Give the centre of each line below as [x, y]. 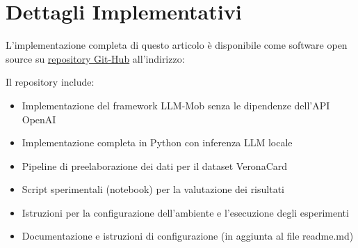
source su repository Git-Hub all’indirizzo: [95, 58]
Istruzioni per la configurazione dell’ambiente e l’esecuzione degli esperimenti [185, 212]
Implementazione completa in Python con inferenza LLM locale [157, 142]
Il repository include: [50, 82]
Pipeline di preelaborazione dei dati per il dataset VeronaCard [155, 165]
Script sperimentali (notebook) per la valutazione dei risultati [153, 189]
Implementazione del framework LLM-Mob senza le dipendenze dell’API [176, 105]
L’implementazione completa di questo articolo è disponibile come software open [177, 45]
